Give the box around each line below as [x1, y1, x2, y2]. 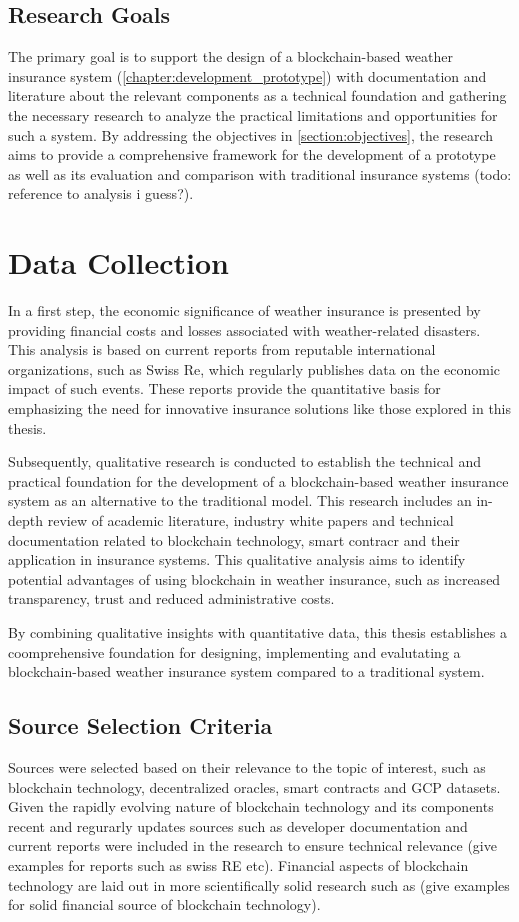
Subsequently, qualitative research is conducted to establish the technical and [8, 451, 481, 472]
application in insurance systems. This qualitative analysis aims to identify [8, 549, 466, 570]
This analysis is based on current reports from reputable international [8, 339, 436, 360]
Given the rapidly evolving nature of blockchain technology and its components [8, 796, 494, 817]
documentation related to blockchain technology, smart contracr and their [8, 529, 460, 550]
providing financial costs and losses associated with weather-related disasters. [8, 319, 481, 340]
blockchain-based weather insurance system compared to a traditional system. [8, 661, 485, 682]
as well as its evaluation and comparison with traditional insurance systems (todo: [8, 163, 512, 184]
